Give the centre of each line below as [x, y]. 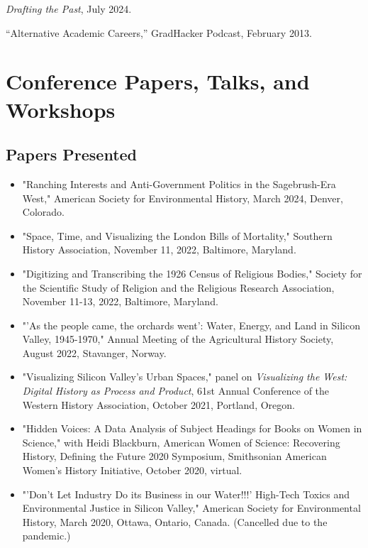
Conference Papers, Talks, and [158, 81]
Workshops [61, 109]
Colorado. [43, 212]
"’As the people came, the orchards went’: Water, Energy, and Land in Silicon [191, 325]
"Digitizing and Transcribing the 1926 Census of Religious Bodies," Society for [192, 273]
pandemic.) [46, 536]
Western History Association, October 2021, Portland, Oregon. [158, 404]
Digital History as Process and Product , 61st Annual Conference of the [176, 391]
